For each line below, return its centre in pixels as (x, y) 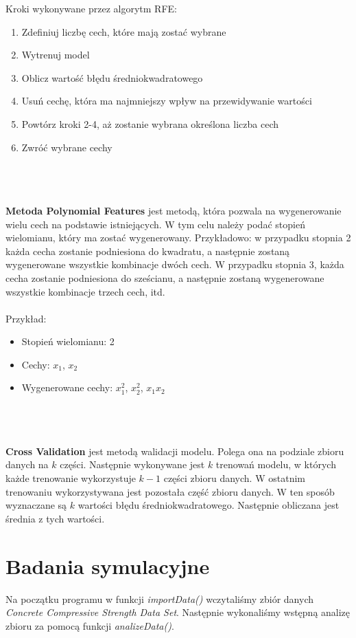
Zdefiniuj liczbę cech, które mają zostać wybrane (124, 31)
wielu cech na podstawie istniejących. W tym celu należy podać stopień (155, 224)
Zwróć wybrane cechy (67, 147)
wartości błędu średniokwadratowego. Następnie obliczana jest (209, 505)
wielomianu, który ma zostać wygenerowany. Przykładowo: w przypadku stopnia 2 (178, 238)
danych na (27, 464)
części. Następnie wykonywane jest (132, 464)
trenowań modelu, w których (276, 464)
